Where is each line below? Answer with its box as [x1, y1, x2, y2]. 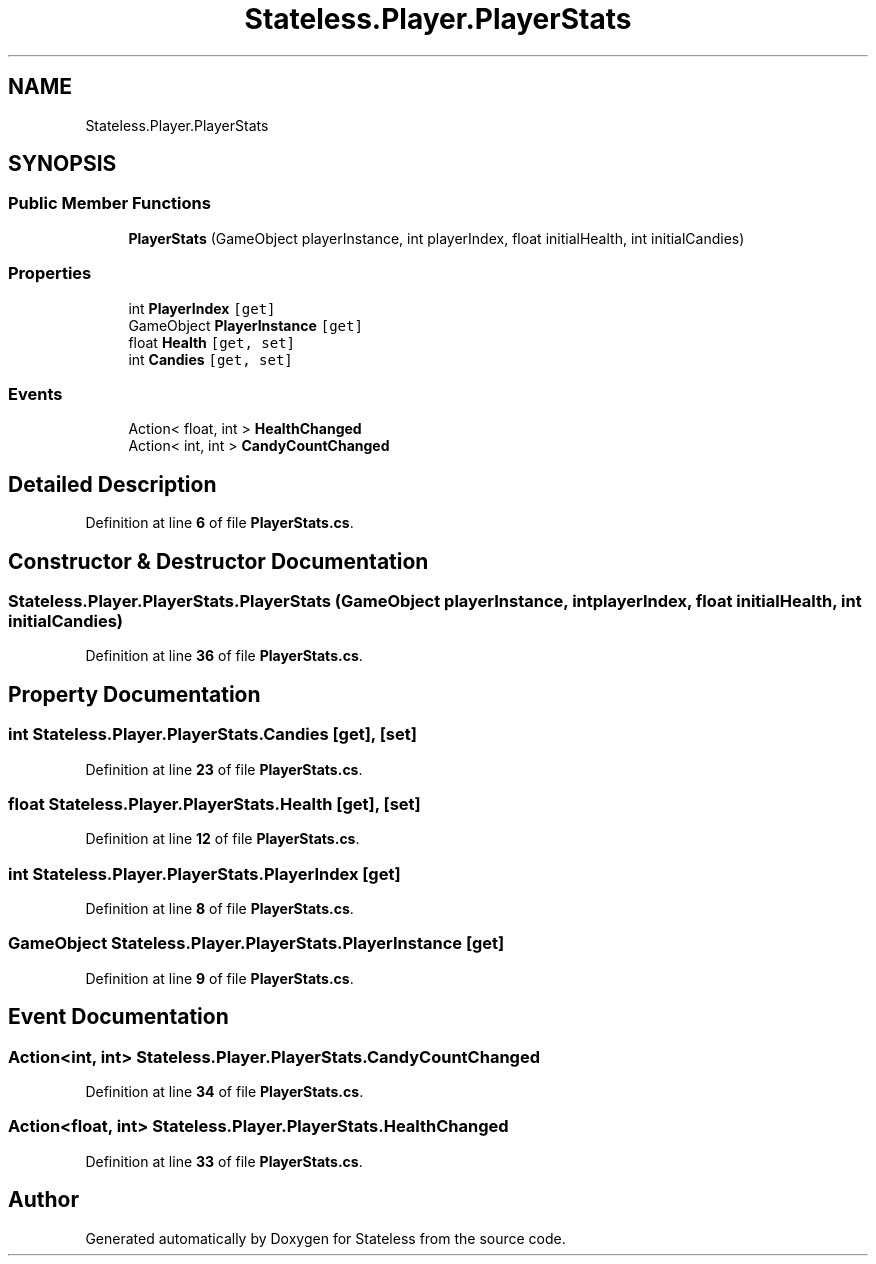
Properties [8, 263, 92, 284]
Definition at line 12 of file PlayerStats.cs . [85, 830, 360, 848]
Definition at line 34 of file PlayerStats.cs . [85, 1083, 364, 1101]
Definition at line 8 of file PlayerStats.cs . [85, 900, 354, 918]
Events [8, 383, 63, 404]
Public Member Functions [8, 193, 211, 214]
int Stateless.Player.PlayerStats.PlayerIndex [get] [8, 863, 401, 884]
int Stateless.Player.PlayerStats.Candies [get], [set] [8, 724, 417, 745]
